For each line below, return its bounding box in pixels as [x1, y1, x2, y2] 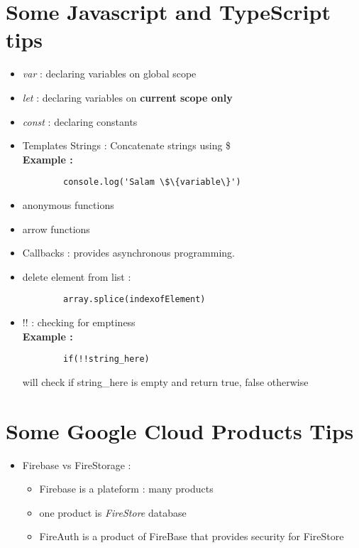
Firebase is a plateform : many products [39, 481, 214, 496]
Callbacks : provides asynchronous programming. [22, 245, 235, 260]
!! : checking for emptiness [22, 314, 136, 329]
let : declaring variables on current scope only [22, 90, 233, 104]
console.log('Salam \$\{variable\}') [63, 177, 241, 188]
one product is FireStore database [39, 505, 187, 520]
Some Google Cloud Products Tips [6, 416, 354, 445]
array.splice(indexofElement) [63, 294, 206, 305]
